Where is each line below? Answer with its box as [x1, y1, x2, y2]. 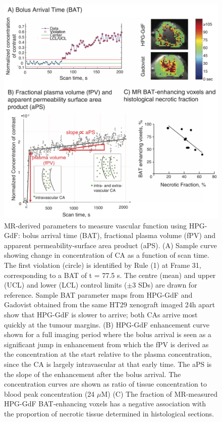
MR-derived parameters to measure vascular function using [4, 220, 187, 230]
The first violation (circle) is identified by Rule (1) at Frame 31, [4, 259, 201, 270]
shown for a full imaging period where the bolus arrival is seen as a [4, 329, 211, 340]
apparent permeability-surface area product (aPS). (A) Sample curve [4, 240, 217, 250]
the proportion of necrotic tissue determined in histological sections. [4, 408, 214, 418]
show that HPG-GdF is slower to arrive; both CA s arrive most [4, 309, 198, 319]
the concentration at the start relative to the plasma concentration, [4, 349, 212, 359]
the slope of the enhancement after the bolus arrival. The [4, 368, 181, 379]
